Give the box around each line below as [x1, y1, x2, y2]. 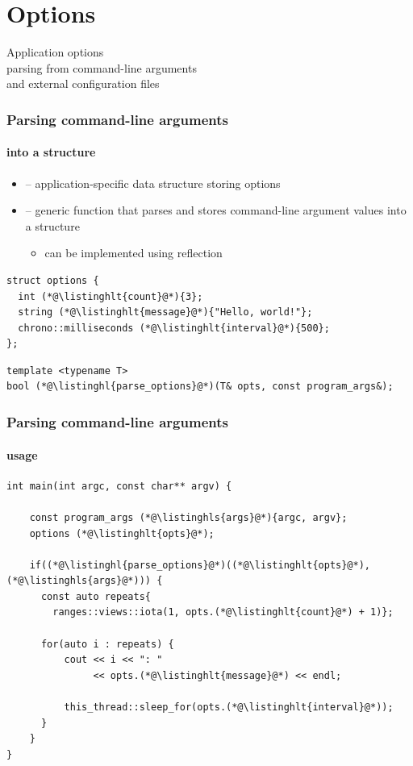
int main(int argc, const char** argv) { [6, 480, 232, 492]
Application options [6, 44, 104, 60]
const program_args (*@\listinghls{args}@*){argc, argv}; [29, 511, 348, 523]
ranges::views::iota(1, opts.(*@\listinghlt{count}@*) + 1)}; [52, 606, 394, 618]
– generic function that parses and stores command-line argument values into [25, 202, 407, 219]
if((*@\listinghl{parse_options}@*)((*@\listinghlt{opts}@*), [29, 559, 371, 571]
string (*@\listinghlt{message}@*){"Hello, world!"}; [18, 306, 313, 318]
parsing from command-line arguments [6, 59, 197, 76]
